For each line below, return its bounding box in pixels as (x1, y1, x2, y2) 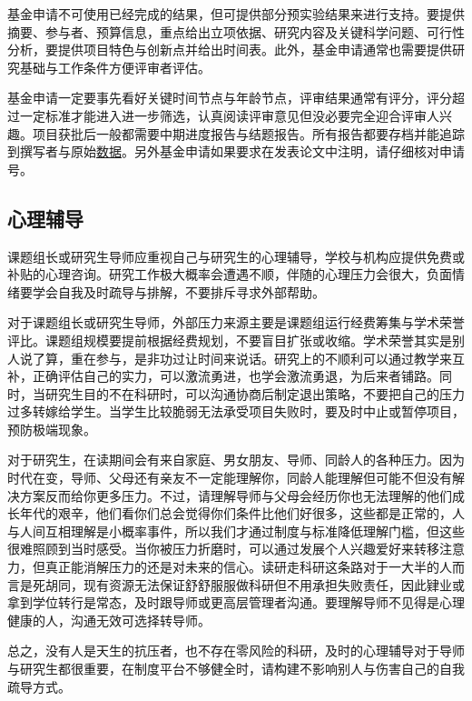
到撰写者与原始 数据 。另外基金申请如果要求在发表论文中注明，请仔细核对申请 (7, 142, 465, 161)
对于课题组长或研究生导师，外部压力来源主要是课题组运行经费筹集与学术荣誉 (7, 313, 465, 332)
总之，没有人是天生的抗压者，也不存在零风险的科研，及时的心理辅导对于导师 (7, 641, 465, 660)
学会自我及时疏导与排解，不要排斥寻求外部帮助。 (32, 282, 325, 301)
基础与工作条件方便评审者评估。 (19, 57, 211, 76)
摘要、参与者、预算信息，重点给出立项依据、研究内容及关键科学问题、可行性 (7, 22, 465, 41)
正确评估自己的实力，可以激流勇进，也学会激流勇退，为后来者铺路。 (32, 366, 439, 386)
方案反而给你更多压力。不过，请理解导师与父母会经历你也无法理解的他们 (19, 486, 452, 505)
